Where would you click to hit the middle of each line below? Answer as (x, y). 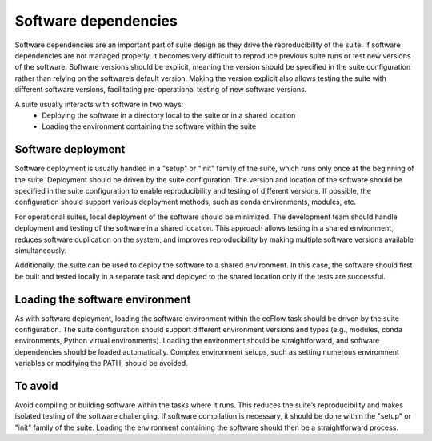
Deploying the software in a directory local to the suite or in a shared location (169, 115)
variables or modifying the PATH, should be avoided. (101, 363)
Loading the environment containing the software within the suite (149, 126)
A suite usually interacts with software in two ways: (99, 104)
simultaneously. (41, 250)
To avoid (37, 385)
